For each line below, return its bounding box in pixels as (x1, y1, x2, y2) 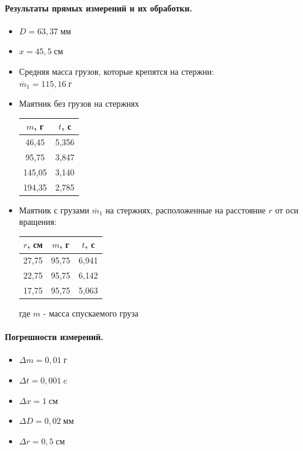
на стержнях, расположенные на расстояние (105, 203, 266, 216)
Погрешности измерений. (5, 330, 104, 343)
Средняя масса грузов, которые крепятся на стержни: (19, 65, 214, 77)
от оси (275, 203, 299, 216)
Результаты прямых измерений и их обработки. (5, 1, 192, 14)
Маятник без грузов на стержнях (19, 97, 139, 110)
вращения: (19, 215, 57, 228)
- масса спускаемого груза (43, 307, 139, 320)
